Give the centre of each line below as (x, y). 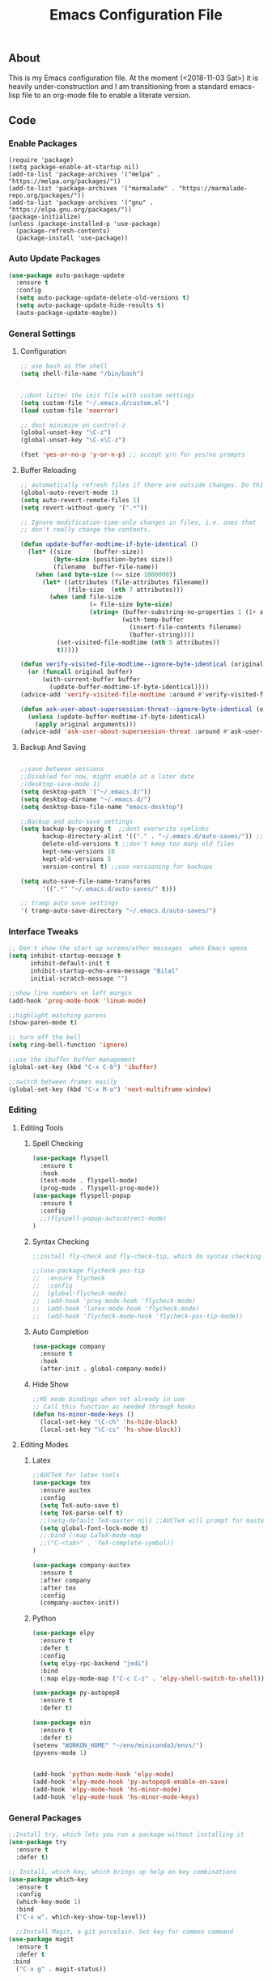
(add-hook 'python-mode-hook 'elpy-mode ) (103, 1774)
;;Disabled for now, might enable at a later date (107, 777)
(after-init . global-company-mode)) (103, 1369)
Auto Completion (60, 1331)
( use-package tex (62, 1483)
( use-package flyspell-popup (81, 1196)
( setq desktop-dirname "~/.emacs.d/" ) (85, 799)
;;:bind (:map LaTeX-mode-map (90, 1536)
